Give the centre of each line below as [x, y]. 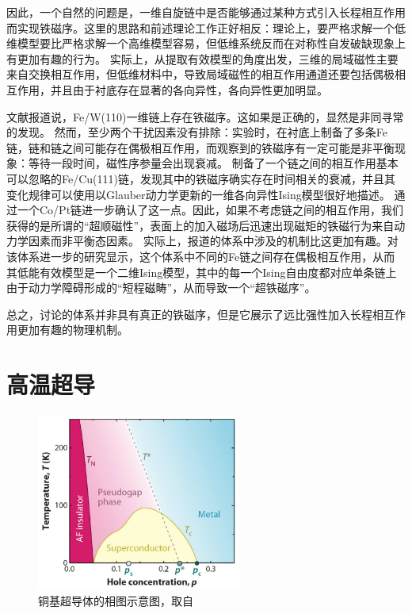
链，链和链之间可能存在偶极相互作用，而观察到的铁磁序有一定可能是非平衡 [200, 147]
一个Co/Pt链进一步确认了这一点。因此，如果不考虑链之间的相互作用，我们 [210, 210]
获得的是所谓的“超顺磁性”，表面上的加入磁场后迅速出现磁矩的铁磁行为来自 [200, 225]
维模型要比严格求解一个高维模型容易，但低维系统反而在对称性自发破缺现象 [200, 43]
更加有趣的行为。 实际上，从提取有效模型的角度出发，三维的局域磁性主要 [208, 58]
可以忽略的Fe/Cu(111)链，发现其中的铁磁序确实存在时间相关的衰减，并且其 [201, 178]
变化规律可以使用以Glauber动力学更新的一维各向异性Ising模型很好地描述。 [198, 194]
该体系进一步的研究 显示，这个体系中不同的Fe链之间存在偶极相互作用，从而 [201, 256]
